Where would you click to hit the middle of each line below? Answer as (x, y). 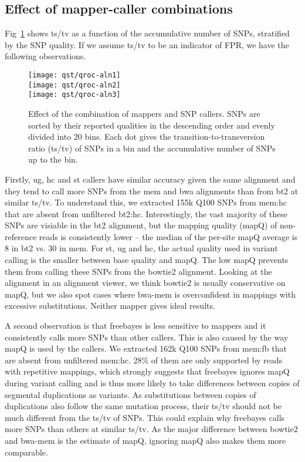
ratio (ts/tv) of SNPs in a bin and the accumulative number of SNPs (152, 148)
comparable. (26, 452)
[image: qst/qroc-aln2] (74, 85)
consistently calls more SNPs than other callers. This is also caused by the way (147, 337)
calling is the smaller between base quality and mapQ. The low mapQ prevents (147, 260)
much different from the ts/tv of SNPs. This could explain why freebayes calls (145, 417)
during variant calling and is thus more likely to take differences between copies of (152, 383)
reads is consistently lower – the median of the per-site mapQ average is (168, 236)
